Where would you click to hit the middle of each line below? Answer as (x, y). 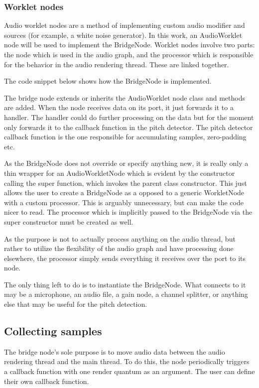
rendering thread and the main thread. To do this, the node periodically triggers (127, 361)
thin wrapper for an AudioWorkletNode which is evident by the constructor (120, 173)
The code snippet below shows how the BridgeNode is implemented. (108, 81)
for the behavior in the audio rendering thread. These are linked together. (117, 64)
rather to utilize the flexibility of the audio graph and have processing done (119, 248)
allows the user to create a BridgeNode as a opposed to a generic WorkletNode (124, 193)
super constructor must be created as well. (69, 221)
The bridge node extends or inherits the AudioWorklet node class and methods (125, 97)
